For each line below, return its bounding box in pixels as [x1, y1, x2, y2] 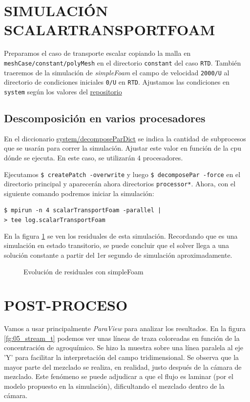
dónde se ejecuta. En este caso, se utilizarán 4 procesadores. [4, 152, 183, 162]
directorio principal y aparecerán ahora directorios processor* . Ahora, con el [4, 179, 236, 189]
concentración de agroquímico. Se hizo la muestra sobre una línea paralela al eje [4, 342, 243, 353]
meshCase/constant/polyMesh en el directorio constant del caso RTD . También [4, 57, 241, 67]
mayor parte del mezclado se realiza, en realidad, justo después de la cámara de [4, 361, 242, 372]
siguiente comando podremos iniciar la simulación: [4, 188, 154, 198]
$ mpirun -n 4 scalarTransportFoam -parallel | [4, 207, 162, 214]
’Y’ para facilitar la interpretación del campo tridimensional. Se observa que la [4, 352, 239, 362]
